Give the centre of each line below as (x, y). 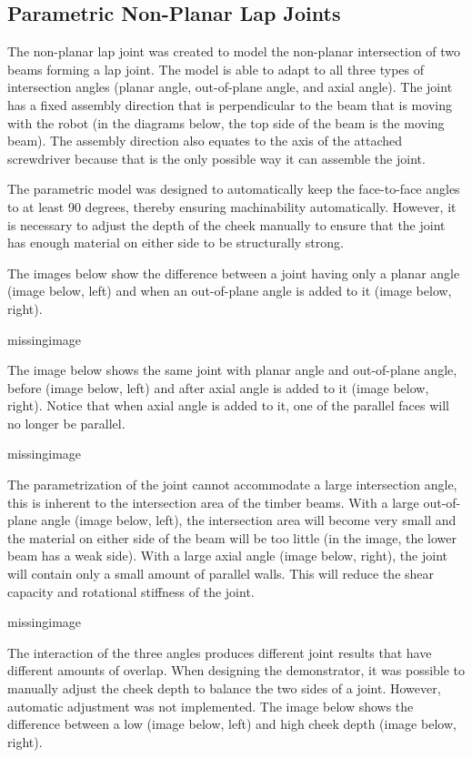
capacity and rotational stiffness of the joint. (131, 591)
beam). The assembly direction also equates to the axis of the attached (205, 141)
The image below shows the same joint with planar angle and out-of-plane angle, (232, 370)
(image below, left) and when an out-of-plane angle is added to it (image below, (230, 291)
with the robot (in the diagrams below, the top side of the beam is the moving (226, 122)
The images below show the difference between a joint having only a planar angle (234, 273)
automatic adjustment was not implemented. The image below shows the (211, 706)
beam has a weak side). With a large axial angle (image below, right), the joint (227, 556)
